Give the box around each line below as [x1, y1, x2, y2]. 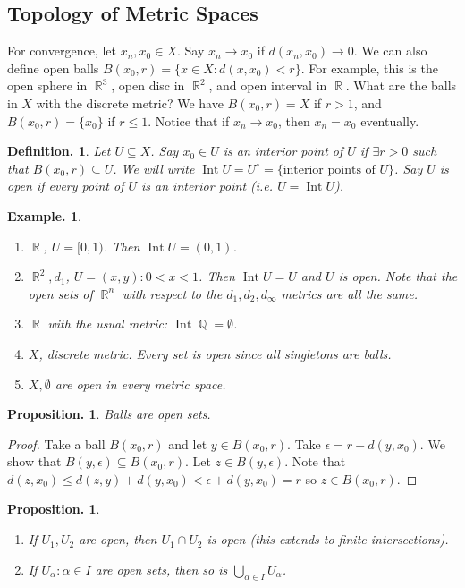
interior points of [283, 163, 376, 176]
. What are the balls [345, 76, 457, 95]
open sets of [28, 284, 93, 303]
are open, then [79, 530, 157, 549]
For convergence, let [7, 41, 116, 60]
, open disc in [111, 76, 185, 95]
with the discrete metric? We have [36, 93, 224, 112]
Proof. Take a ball [7, 434, 106, 453]
